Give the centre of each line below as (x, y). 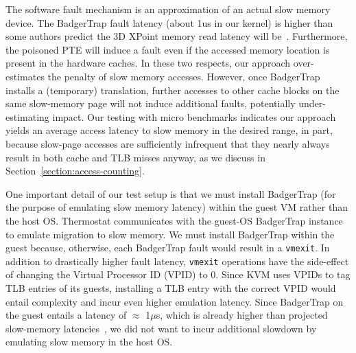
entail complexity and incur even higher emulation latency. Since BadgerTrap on (175, 301)
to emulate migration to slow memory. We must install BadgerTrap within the (170, 234)
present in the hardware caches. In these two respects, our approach (148, 63)
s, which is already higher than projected (242, 315)
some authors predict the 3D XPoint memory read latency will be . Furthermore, (177, 36)
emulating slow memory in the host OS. (89, 342)
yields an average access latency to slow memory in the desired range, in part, (169, 130)
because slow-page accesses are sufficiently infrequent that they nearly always (168, 143)
